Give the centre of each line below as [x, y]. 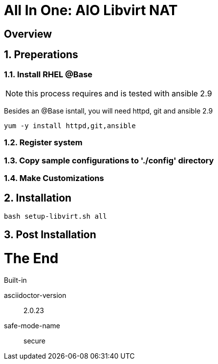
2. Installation [38, 198]
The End [31, 259]
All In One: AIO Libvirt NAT [91, 10]
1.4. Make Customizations [54, 178]
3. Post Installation [50, 235]
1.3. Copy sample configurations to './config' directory [109, 160]
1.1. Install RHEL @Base [48, 74]
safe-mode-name [32, 325]
